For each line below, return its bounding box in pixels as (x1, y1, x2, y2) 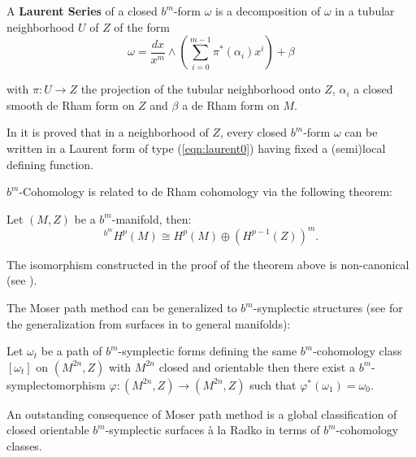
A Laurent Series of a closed (6, 2, 158, 19)
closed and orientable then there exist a (158, 358, 355, 375)
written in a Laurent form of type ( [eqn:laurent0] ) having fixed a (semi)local (6, 139, 386, 156)
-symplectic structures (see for (253, 299, 403, 316)
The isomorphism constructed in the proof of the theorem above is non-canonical (6, 255, 409, 272)
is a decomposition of (215, 2, 321, 19)
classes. (6, 437, 42, 454)
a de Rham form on (182, 96, 279, 113)
